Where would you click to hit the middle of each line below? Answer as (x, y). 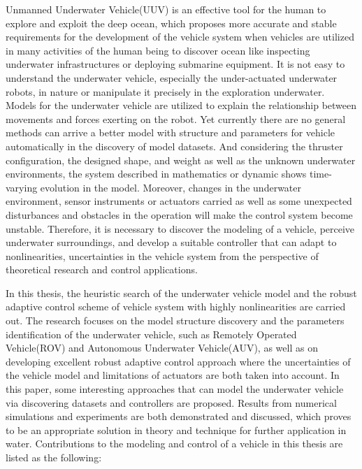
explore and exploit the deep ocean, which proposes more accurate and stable (171, 23)
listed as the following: (54, 457)
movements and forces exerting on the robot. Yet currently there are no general (176, 118)
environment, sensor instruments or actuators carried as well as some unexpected (179, 201)
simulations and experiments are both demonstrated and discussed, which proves (179, 416)
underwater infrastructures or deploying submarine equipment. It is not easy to (175, 64)
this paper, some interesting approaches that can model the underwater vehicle (175, 389)
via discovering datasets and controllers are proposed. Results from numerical (171, 402)
